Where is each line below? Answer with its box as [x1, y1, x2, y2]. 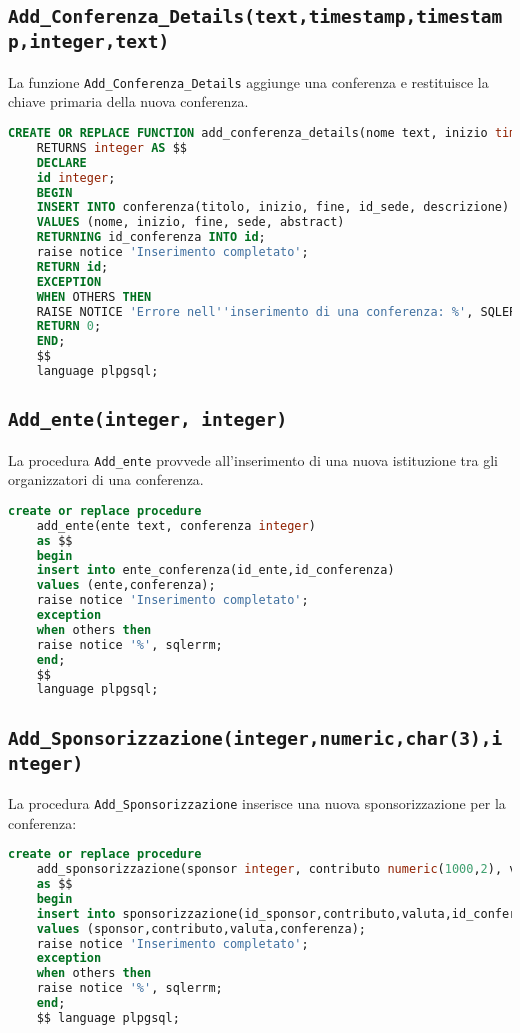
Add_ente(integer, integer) [8, 409, 288, 431]
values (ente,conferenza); [36, 578, 216, 593]
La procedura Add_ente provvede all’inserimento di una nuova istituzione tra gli [8, 449, 498, 470]
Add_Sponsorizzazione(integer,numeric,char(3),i [8, 727, 503, 749]
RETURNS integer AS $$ [36, 140, 188, 155]
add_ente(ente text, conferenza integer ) [36, 518, 316, 533]
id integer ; [36, 170, 116, 185]
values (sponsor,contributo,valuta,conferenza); [36, 921, 366, 936]
